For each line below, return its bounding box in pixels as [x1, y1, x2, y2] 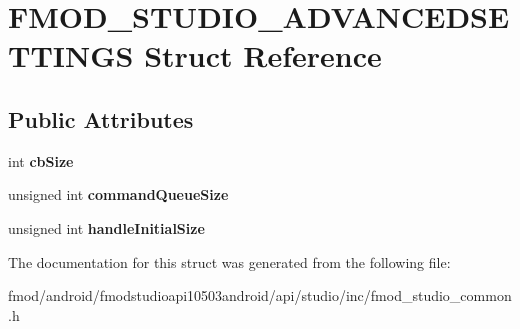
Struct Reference [144, 35, 382, 76]
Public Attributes [8, 103, 194, 134]
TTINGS [8, 35, 134, 76]
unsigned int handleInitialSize [8, 217, 205, 238]
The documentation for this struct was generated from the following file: [8, 251, 451, 272]
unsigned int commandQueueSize [8, 184, 229, 205]
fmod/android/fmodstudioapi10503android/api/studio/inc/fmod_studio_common [8, 285, 512, 306]
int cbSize [8, 150, 74, 171]
